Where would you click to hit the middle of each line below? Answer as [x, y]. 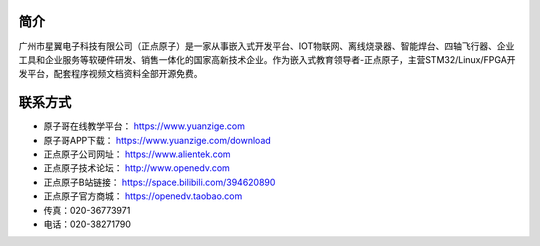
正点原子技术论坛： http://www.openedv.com [136, 168]
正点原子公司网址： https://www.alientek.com [137, 154]
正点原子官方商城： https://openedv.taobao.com [143, 196]
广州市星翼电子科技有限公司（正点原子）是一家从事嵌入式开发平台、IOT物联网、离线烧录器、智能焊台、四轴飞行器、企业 [266, 46]
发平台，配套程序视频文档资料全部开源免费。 [110, 74]
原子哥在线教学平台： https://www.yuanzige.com [144, 126]
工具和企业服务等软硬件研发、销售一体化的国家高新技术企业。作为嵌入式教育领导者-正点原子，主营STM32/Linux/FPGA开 [267, 59]
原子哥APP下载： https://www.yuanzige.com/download [157, 140]
